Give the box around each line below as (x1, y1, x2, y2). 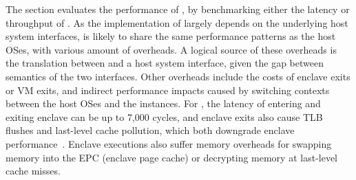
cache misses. (6, 164, 61, 178)
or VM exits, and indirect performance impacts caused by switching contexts (6, 82, 330, 97)
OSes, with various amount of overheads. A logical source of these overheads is (6, 42, 337, 56)
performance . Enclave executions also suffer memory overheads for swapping (6, 136, 332, 150)
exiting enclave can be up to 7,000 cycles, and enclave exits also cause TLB (6, 109, 323, 124)
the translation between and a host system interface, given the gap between (6, 56, 324, 70)
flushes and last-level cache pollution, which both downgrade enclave (6, 123, 295, 137)
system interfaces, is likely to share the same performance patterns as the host (6, 29, 336, 43)
